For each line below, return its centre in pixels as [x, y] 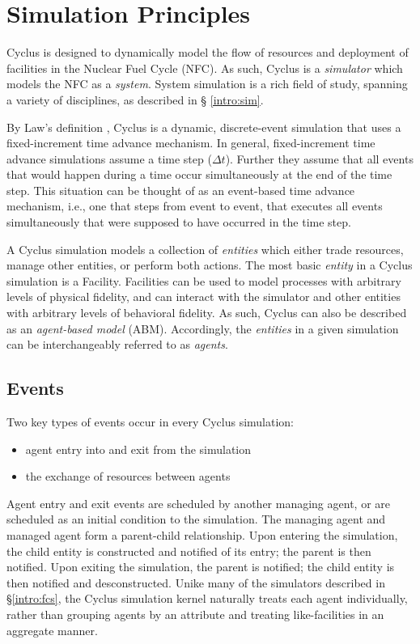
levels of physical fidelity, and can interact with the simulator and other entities [204, 297]
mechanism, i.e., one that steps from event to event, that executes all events [195, 206]
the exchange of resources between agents [128, 476]
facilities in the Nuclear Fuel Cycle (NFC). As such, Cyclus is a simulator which [205, 68]
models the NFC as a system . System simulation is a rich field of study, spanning [207, 84]
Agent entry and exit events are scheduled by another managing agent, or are [198, 503]
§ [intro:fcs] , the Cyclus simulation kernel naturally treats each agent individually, [207, 598]
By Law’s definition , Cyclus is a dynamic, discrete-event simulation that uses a [204, 127]
